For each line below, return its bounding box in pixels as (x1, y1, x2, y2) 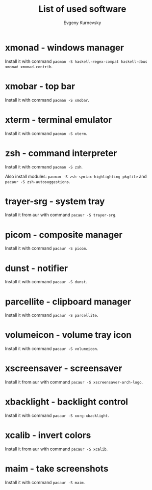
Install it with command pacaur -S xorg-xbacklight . (5, 412, 109, 418)
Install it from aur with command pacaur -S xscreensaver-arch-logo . (5, 379, 143, 385)
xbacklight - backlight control (5, 396, 128, 408)
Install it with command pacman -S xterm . (5, 130, 87, 136)
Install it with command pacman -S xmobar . (5, 97, 90, 103)
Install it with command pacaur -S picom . (5, 245, 87, 251)
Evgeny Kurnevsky (63, 20, 101, 26)
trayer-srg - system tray (5, 195, 105, 207)
